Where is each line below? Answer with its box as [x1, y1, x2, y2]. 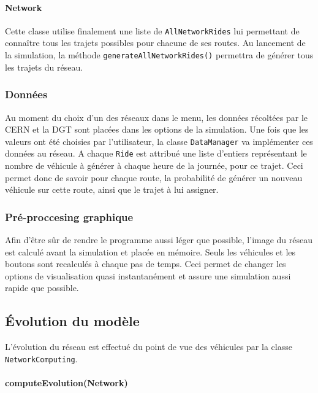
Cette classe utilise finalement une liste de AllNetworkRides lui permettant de [5, 24, 300, 37]
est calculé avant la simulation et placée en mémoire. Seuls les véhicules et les [5, 245, 296, 258]
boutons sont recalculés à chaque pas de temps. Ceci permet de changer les [5, 257, 286, 270]
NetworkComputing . [5, 352, 78, 365]
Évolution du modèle [5, 311, 140, 330]
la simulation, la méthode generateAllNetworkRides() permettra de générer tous [5, 49, 314, 61]
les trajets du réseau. [5, 60, 83, 73]
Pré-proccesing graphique [5, 209, 134, 224]
